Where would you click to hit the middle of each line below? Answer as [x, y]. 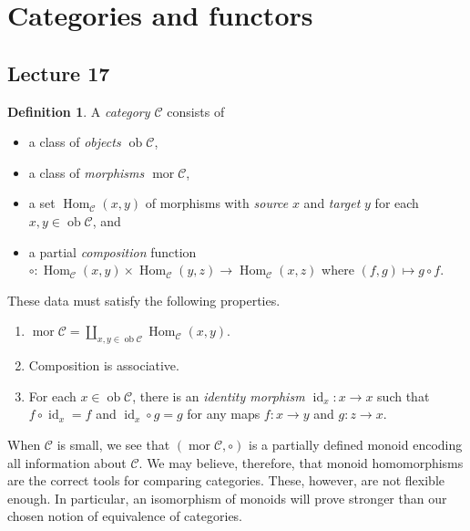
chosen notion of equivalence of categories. [125, 516]
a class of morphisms [87, 172]
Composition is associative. [104, 365]
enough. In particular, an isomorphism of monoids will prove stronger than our [227, 498]
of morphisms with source [217, 203]
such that [404, 396]
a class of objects [75, 142]
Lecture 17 [59, 73]
